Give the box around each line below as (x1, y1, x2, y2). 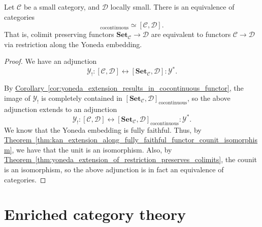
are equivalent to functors (151, 29, 231, 40)
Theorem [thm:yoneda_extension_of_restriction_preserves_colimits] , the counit (4, 154, 257, 165)
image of (4, 92, 30, 103)
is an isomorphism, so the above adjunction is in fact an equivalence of (4, 164, 224, 174)
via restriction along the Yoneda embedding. (4, 39, 142, 49)
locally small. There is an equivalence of (110, 2, 235, 12)
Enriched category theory (4, 204, 186, 224)
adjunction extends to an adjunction (4, 103, 117, 114)
